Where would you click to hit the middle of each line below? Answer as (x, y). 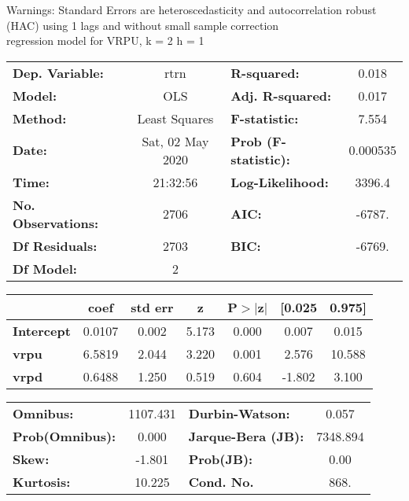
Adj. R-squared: (281, 95)
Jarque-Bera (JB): (246, 436)
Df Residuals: (55, 245)
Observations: (56, 223)
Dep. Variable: (58, 72)
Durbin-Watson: (239, 413)
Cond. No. (221, 481)
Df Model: (45, 268)
